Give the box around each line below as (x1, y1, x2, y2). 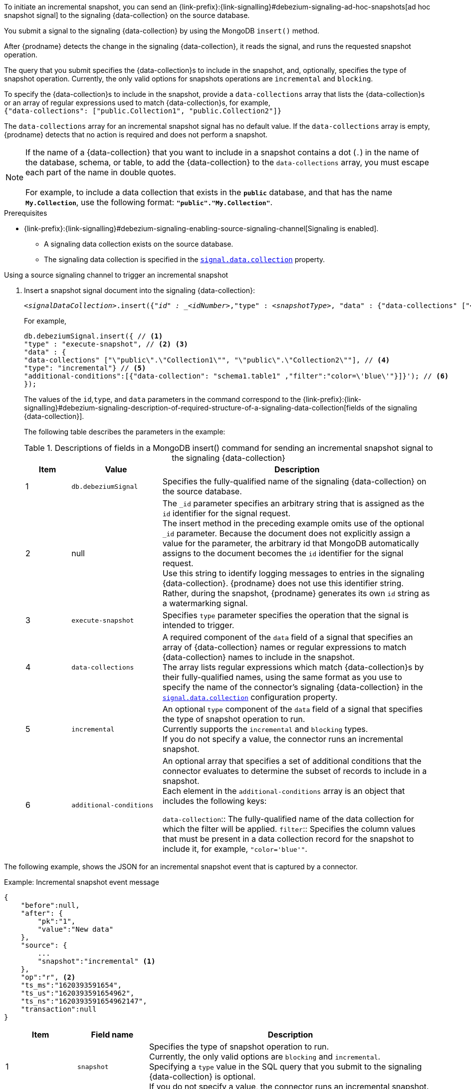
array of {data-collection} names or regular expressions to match (162, 642, 407, 652)
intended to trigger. (162, 620, 235, 630)
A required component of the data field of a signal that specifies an (162, 632, 413, 642)
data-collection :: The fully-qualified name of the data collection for (162, 814, 414, 824)
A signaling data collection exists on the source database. (44, 240, 234, 248)
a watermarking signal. (162, 598, 248, 608)
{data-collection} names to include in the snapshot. (162, 652, 355, 662)
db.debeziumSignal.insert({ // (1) (24, 332, 163, 340)
